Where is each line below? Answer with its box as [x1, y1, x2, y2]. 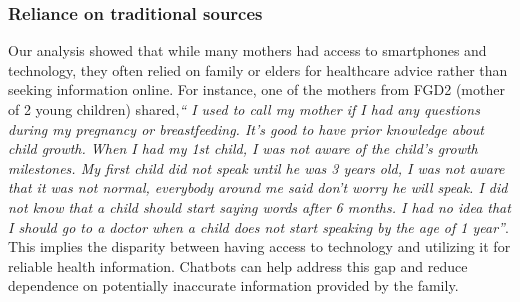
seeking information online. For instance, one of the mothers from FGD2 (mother [8, 79, 505, 100]
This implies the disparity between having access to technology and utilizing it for [8, 236, 511, 257]
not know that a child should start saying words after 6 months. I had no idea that [8, 196, 511, 217]
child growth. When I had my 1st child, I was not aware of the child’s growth [8, 138, 478, 159]
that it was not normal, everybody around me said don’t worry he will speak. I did [8, 177, 508, 198]
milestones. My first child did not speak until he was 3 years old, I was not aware [8, 157, 505, 178]
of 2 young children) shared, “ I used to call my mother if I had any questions [8, 99, 480, 119]
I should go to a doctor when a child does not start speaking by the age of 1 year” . [8, 216, 509, 237]
